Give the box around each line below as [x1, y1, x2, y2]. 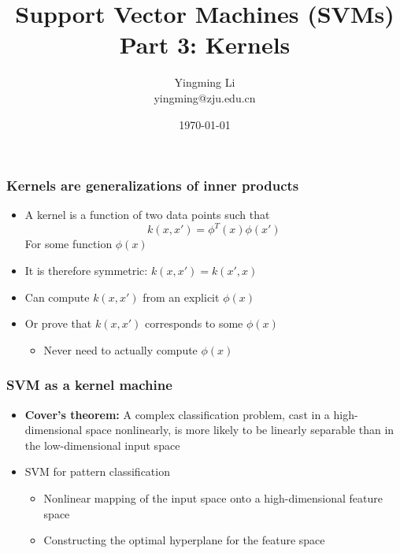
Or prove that [24, 315, 92, 332]
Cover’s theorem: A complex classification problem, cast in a [24, 406, 330, 422]
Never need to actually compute [43, 341, 198, 358]
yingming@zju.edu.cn [154, 89, 256, 106]
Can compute [24, 288, 90, 305]
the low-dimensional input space [24, 436, 180, 453]
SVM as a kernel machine [6, 375, 172, 395]
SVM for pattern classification [24, 463, 170, 480]
